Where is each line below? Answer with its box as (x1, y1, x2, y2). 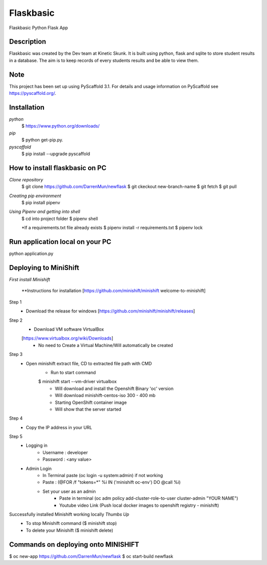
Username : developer (43, 449, 88, 455)
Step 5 (9, 434, 23, 439)
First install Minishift (9, 277, 50, 283)
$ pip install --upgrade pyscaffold (21, 151, 90, 157)
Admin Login (26, 465, 52, 472)
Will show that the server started (55, 406, 121, 412)
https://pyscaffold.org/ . (9, 90, 56, 96)
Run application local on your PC (9, 238, 111, 246)
